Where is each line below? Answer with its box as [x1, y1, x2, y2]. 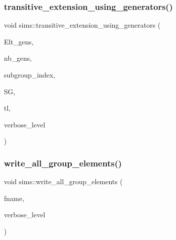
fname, [4, 193, 24, 203]
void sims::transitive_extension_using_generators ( [4, 20, 161, 30]
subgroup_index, [4, 70, 55, 80]
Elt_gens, [4, 36, 34, 46]
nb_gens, [4, 53, 32, 63]
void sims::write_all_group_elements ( [4, 176, 123, 187]
